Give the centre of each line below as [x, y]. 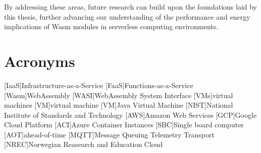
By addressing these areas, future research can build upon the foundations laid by [131, 7]
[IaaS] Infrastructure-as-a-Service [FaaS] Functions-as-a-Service [99, 85]
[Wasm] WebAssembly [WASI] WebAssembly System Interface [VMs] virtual [119, 95]
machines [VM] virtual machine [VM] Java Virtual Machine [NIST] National [119, 105]
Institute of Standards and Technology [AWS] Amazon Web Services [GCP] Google [130, 114]
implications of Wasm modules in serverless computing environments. [111, 26]
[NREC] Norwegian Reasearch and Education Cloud [84, 144]
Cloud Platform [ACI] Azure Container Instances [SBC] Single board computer [124, 125]
